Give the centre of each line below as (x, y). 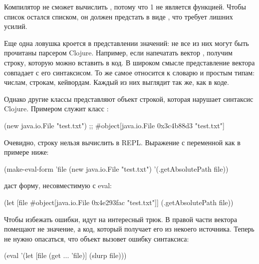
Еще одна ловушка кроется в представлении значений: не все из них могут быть (127, 43)
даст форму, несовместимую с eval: (58, 185)
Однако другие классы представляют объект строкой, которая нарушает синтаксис (129, 99)
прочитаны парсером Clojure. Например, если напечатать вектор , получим (118, 53)
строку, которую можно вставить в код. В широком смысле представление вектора (129, 62)
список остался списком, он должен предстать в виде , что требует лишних (119, 16)
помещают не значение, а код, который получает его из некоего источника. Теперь (129, 229)
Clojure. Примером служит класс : (56, 109)
